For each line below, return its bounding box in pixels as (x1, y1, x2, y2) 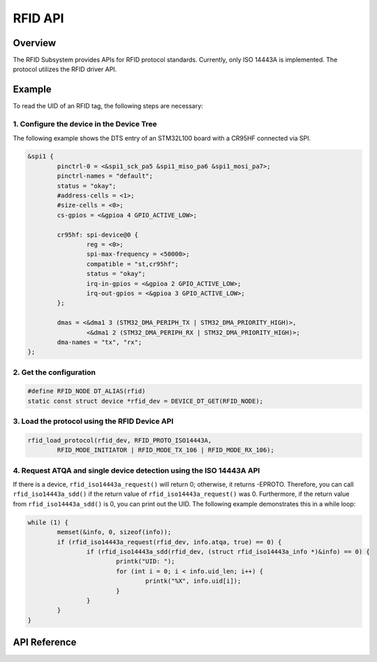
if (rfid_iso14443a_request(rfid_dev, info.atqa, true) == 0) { (57, 538, 282, 546)
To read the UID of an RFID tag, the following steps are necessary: (13, 102, 204, 110)
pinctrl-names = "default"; (57, 172, 154, 180)
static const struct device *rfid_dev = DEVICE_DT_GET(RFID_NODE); (27, 397, 264, 405)
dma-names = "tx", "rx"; (57, 338, 142, 346)
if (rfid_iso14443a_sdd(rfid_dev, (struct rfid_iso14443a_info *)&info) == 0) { (86, 548, 370, 556)
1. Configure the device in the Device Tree (13, 119, 157, 129)
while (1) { (27, 518, 69, 527)
